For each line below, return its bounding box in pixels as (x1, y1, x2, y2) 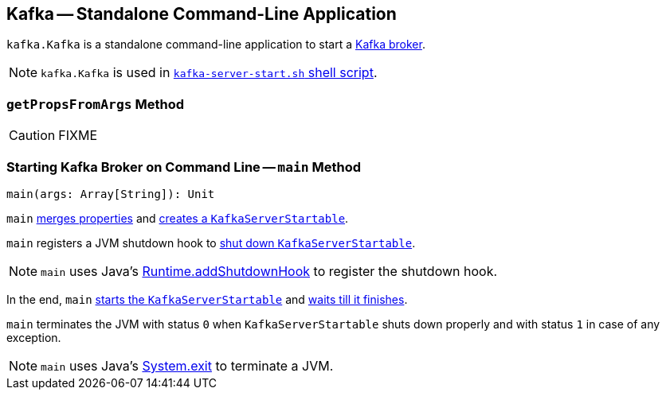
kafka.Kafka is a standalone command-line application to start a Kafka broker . (6, 37, 425, 52)
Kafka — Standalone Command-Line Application (6, 4, 397, 24)
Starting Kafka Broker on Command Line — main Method (6, 158, 362, 175)
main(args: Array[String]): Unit (6, 187, 215, 200)
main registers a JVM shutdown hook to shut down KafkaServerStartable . (6, 235, 416, 250)
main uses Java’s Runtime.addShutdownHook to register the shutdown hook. (41, 262, 498, 279)
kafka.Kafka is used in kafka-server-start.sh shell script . (41, 64, 378, 81)
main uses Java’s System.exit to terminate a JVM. (41, 357, 334, 374)
